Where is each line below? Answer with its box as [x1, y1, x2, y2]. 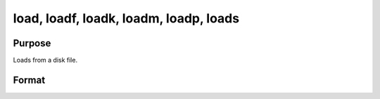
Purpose [13, 37, 51, 49]
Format [13, 74, 46, 86]
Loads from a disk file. [13, 56, 77, 65]
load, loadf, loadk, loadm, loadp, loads [13, 11, 239, 26]
